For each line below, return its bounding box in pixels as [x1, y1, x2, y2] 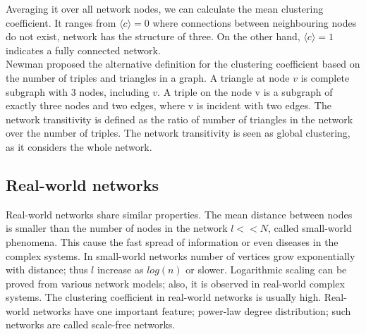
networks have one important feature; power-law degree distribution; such [32, 303, 351, 318]
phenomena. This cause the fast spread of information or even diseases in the [6, 234, 338, 249]
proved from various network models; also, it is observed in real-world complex [6, 276, 345, 290]
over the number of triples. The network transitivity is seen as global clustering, [6, 125, 350, 140]
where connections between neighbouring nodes [152, 15, 357, 30]
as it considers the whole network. [6, 139, 152, 154]
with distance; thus [6, 262, 88, 277]
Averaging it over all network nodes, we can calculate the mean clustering [6, 1, 324, 16]
